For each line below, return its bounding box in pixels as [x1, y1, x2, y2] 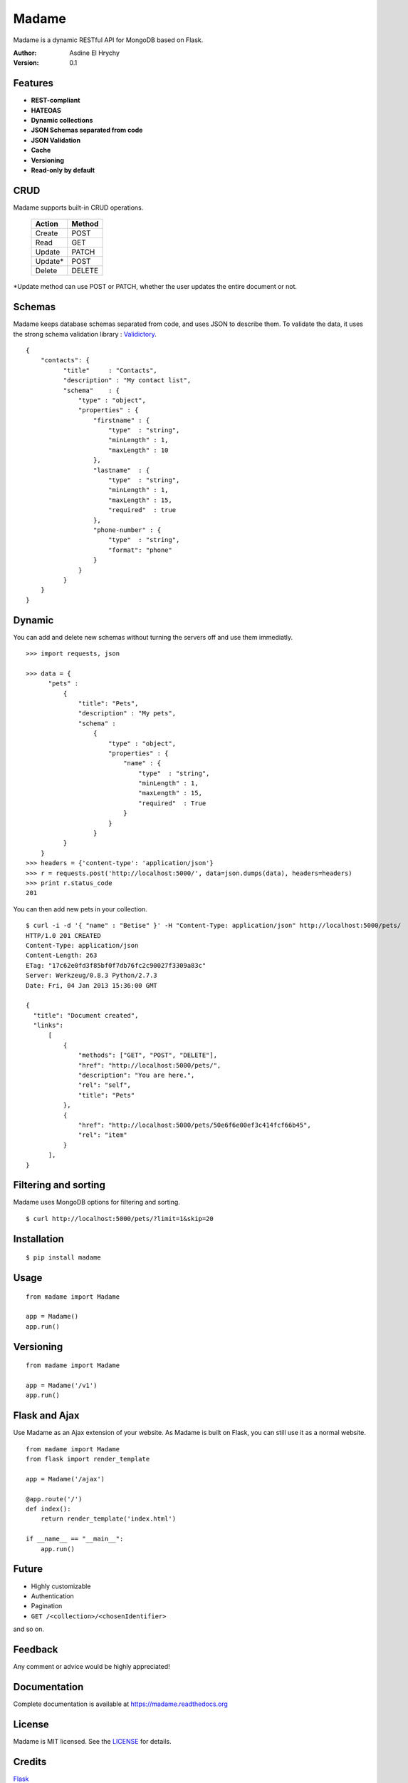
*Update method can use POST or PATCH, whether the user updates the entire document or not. [13, 282, 298, 291]
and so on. [13, 1625, 45, 1633]
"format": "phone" [108, 546, 172, 554]
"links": [33, 1021, 64, 1030]
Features [13, 77, 53, 89]
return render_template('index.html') [40, 1515, 177, 1523]
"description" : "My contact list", [63, 377, 192, 384]
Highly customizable [31, 1582, 91, 1590]
